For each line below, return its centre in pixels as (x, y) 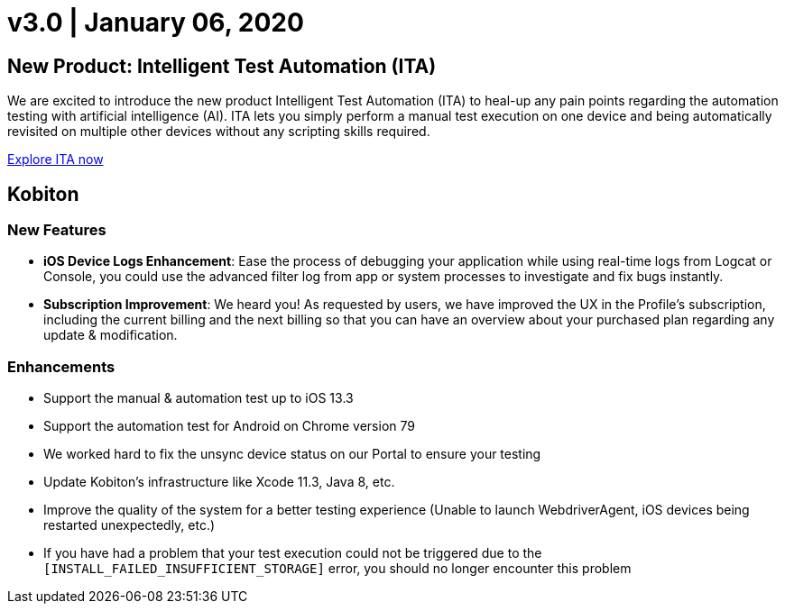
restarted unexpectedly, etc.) (129, 525)
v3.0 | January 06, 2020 (156, 23)
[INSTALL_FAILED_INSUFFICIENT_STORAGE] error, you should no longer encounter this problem (337, 569)
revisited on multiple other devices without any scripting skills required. (219, 132)
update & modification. (111, 335)
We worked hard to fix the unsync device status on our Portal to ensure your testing (292, 454)
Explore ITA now (55, 160)
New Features (57, 230)
